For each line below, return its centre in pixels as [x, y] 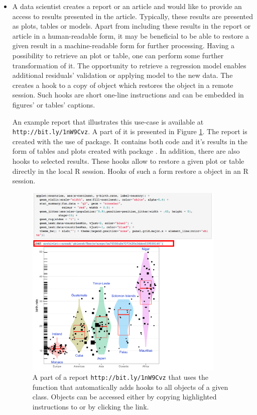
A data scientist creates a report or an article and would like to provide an [127, 6]
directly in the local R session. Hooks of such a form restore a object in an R [130, 171]
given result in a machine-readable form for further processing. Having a [123, 45]
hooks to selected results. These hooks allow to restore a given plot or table [128, 161]
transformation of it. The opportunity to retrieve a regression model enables [129, 65]
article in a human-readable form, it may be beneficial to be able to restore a [131, 35]
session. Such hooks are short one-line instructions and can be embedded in [128, 95]
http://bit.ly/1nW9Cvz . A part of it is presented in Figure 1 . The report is [130, 131]
